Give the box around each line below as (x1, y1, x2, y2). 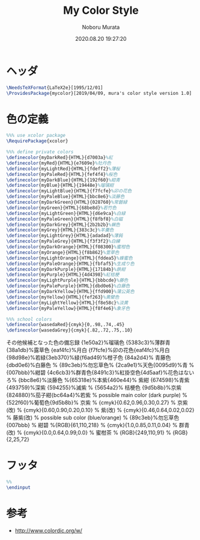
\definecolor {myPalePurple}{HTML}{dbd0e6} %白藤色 (6, 283, 130, 289)
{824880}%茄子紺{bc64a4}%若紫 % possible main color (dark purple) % (6, 392, 188, 399)
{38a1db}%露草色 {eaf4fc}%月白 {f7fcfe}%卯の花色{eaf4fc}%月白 (6, 347, 170, 354)
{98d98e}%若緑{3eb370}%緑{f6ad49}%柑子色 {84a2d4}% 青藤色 (6, 354, 171, 361)
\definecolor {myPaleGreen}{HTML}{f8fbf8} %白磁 (6, 216, 123, 222)
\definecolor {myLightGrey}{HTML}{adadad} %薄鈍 (6, 232, 123, 239)
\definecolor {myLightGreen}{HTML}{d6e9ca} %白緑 (6, 210, 126, 216)
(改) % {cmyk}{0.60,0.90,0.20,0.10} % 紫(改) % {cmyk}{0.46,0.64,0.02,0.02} (6, 407, 195, 414)
